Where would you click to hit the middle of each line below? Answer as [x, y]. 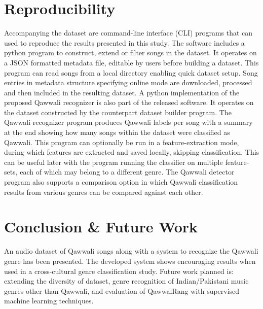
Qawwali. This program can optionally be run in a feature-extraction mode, [122, 142]
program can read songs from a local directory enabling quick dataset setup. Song [131, 72]
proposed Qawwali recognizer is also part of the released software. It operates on [129, 102]
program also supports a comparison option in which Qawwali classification [121, 182]
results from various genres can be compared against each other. [104, 192]
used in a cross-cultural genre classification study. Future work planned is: [119, 271]
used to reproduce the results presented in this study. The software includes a [124, 42]
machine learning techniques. [49, 301]
